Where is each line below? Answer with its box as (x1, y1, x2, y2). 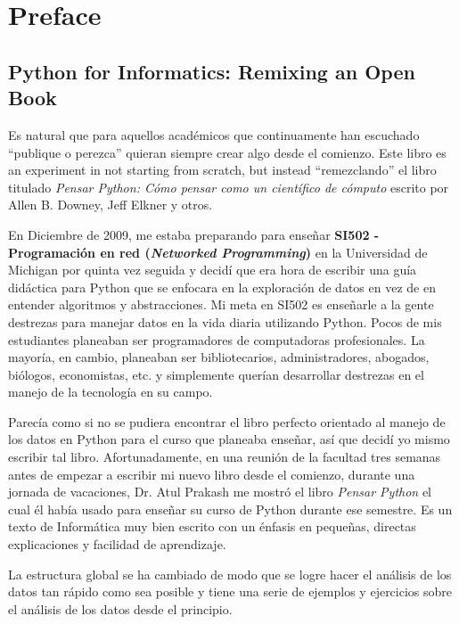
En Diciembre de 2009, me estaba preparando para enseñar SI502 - (8, 225, 380, 243)
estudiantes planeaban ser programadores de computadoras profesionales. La (8, 330, 425, 349)
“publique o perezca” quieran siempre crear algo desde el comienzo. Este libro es (8, 143, 447, 161)
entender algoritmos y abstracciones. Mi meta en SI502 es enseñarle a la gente (8, 295, 434, 314)
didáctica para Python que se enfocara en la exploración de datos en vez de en (8, 277, 436, 296)
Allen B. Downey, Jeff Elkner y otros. (8, 195, 213, 214)
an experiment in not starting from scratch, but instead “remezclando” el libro (8, 160, 437, 179)
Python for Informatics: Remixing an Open (8, 57, 415, 85)
